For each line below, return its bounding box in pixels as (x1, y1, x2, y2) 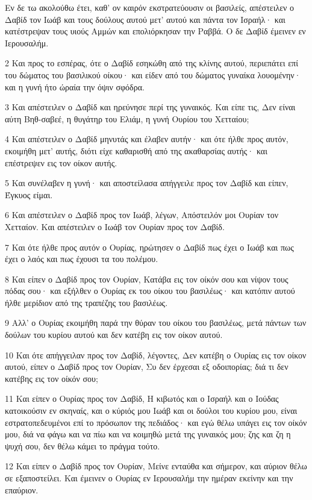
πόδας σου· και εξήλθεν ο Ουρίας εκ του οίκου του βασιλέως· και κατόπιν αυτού (5, 284, 295, 297)
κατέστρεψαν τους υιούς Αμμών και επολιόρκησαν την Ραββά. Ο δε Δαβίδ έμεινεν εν (5, 25, 306, 37)
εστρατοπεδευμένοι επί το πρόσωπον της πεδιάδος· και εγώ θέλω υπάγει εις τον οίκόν (5, 416, 307, 428)
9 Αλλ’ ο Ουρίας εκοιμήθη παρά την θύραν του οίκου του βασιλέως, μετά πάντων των (5, 316, 307, 329)
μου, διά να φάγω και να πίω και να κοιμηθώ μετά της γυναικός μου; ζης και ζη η (5, 428, 291, 440)
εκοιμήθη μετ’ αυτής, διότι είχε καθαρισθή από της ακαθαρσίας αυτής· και (5, 144, 267, 157)
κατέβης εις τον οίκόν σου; (5, 372, 98, 384)
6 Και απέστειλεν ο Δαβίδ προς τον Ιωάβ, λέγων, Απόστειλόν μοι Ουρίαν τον (5, 208, 278, 221)
